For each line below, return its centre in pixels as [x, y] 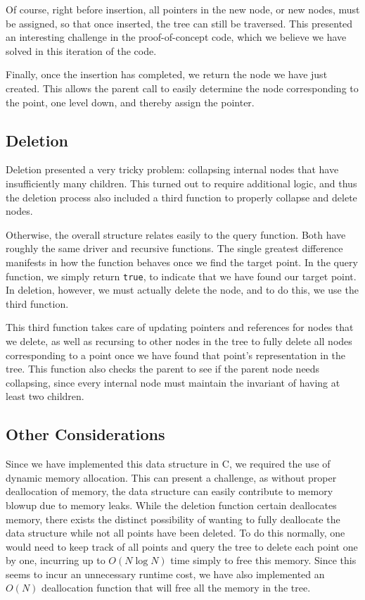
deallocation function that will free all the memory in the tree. [176, 588]
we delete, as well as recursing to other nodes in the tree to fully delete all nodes [179, 340]
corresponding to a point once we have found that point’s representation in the [176, 355]
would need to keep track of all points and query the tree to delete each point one [182, 546]
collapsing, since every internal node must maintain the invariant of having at [173, 382]
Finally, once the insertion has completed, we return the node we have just [167, 74]
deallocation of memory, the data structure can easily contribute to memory [169, 491]
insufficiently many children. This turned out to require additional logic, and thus [181, 183]
